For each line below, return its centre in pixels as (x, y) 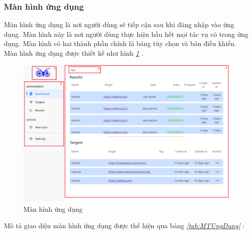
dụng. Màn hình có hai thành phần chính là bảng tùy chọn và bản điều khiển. (120, 43)
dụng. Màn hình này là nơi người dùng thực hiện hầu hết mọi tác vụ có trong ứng (126, 34)
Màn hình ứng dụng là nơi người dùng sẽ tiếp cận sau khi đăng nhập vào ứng (119, 24)
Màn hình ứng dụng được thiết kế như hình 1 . (74, 53)
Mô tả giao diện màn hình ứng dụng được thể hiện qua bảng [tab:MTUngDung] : (124, 225)
